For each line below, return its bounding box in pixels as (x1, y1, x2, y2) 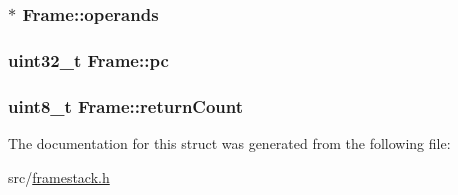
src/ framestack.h (8, 166, 110, 187)
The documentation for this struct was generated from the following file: (8, 132, 451, 153)
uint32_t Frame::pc (8, 47, 169, 72)
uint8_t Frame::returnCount (8, 93, 244, 118)
